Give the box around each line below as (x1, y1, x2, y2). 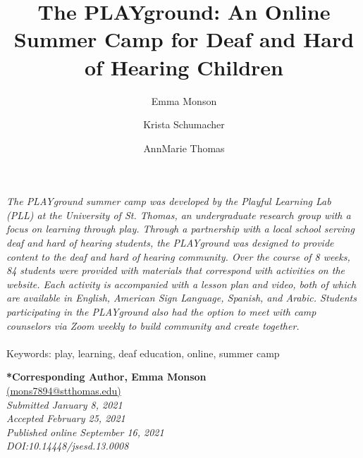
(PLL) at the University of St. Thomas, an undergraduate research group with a (6, 207, 351, 222)
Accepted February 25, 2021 (6, 411, 125, 426)
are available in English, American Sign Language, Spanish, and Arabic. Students (6, 290, 357, 305)
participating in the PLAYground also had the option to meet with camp (6, 304, 316, 319)
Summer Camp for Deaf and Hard (13, 25, 355, 54)
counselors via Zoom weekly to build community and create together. (6, 318, 300, 333)
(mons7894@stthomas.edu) (6, 383, 121, 397)
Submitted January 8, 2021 (6, 397, 123, 411)
